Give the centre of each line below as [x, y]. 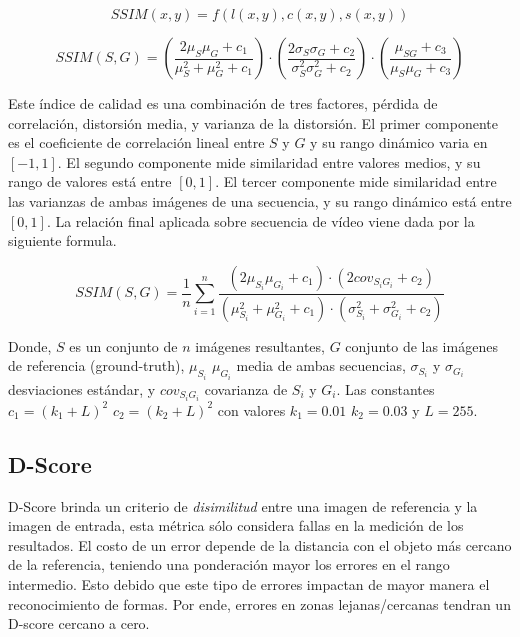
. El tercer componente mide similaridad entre [356, 181]
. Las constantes [385, 388]
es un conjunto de [123, 345]
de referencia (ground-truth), [96, 365]
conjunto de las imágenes [421, 345]
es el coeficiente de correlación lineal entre [136, 142]
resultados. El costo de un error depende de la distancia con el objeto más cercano [260, 544]
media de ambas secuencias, [321, 365]
